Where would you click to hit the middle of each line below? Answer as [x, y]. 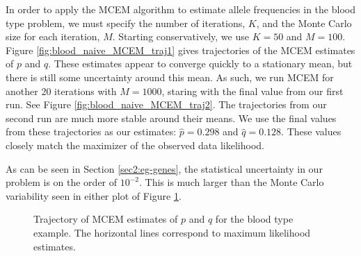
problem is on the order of [62, 182]
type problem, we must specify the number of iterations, [126, 23]
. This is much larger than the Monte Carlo [232, 182]
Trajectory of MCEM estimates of [106, 219]
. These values [311, 131]
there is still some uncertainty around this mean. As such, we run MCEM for [170, 77]
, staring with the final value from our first [252, 91]
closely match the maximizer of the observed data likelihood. [135, 145]
